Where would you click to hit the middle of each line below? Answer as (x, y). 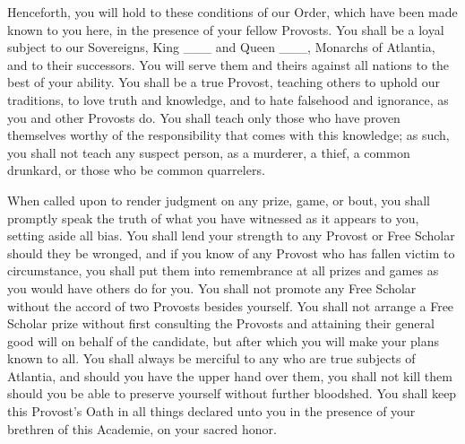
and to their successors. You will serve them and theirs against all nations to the (228, 64)
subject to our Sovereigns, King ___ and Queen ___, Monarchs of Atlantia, (221, 47)
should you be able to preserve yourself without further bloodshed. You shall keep (232, 393)
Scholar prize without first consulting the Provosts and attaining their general (221, 323)
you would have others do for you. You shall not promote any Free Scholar (212, 287)
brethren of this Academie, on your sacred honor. (142, 428)
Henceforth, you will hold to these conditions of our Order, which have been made (232, 12)
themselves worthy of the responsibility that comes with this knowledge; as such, (228, 135)
